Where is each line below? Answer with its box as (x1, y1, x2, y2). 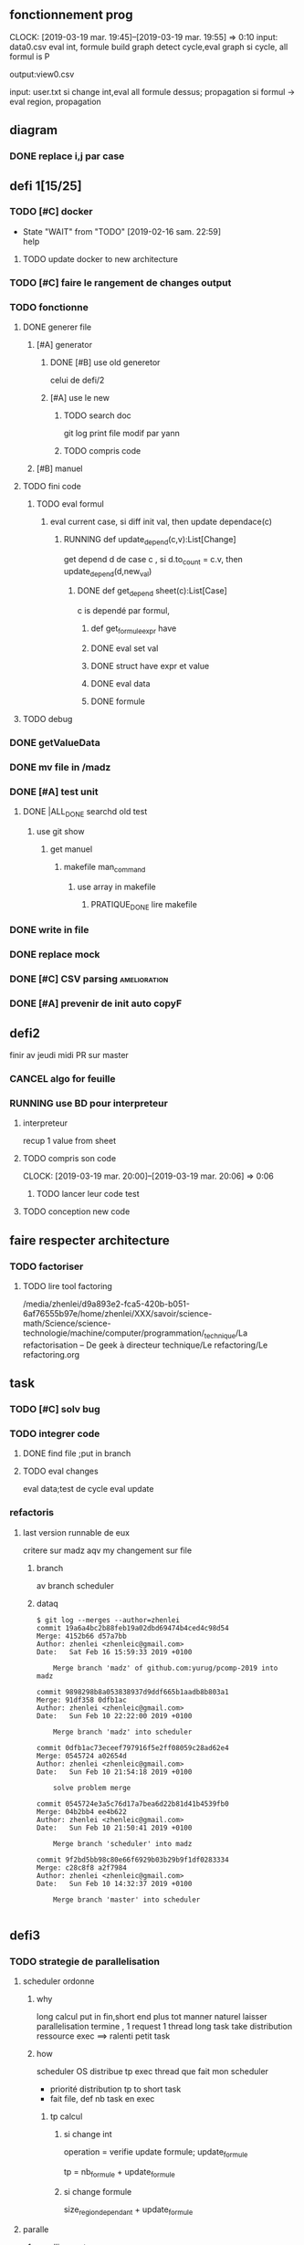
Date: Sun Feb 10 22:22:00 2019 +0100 (36, 1711, 193, 1720)
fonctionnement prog (9, 7, 133, 23)
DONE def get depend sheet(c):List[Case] (77, 585, 228, 599)
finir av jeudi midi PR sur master (9, 1050, 130, 1061)
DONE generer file (22, 321, 92, 332)
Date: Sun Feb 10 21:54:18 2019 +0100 (36, 1767, 193, 1777)
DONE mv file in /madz (9, 761, 111, 773)
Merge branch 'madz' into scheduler (53, 1727, 193, 1736)
